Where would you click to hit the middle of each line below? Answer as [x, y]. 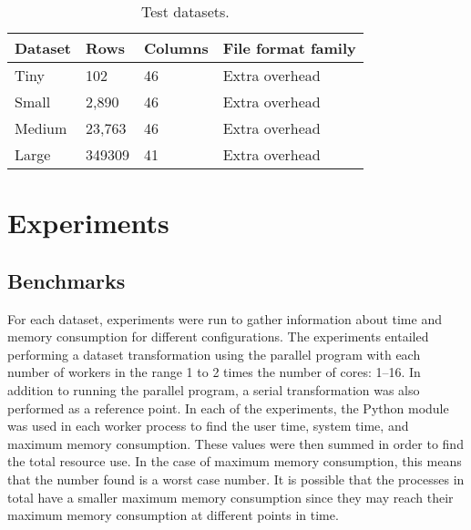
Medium [41, 128]
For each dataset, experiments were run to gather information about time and [225, 318]
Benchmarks [67, 280]
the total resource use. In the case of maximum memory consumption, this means [235, 461]
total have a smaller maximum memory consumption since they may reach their [230, 497]
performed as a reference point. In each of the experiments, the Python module [228, 408]
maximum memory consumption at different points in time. [173, 515]
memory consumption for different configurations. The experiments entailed [218, 336]
